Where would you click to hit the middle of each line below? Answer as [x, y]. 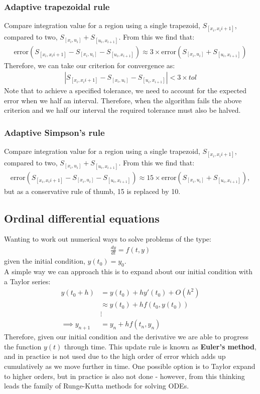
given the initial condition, [45, 261]
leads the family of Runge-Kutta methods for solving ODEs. [97, 386]
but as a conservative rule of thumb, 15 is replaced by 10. [92, 191]
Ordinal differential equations [82, 218]
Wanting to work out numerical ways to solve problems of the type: [108, 239]
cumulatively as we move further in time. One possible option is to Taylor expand [130, 366]
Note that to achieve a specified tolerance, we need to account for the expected [125, 90]
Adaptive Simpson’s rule [54, 132]
